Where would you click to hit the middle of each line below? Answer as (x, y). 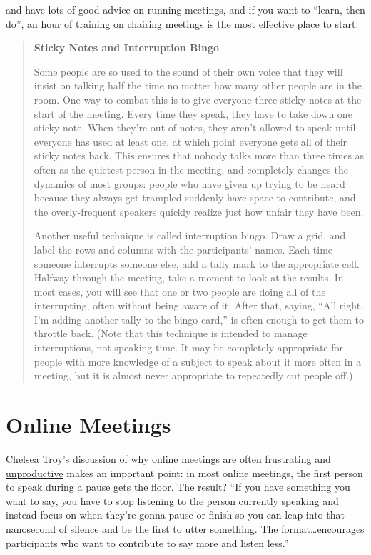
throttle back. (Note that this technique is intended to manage (171, 333)
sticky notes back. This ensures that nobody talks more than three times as (199, 155)
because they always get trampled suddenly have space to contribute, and (195, 197)
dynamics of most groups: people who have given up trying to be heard (189, 183)
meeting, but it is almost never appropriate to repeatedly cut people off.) (193, 375)
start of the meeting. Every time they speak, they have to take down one (193, 113)
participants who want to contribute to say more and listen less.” (147, 542)
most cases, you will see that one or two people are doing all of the (180, 291)
